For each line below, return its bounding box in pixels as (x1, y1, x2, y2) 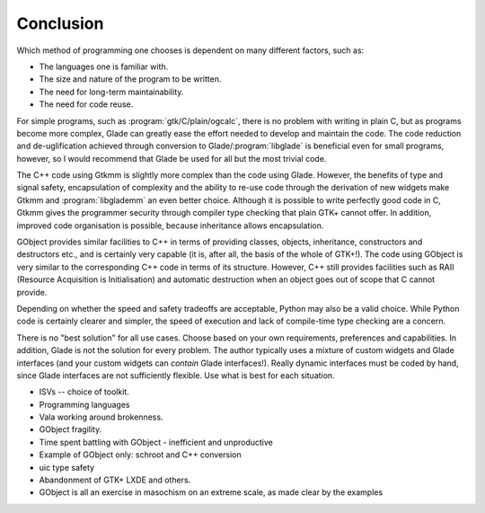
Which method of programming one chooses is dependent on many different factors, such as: (16, 45, 365, 56)
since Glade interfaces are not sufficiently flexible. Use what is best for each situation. (16, 369, 336, 381)
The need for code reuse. (39, 99, 134, 110)
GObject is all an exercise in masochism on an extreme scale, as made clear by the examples (39, 487, 384, 498)
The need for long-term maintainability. (39, 86, 184, 97)
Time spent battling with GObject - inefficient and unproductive (39, 437, 273, 447)
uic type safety (39, 462, 94, 473)
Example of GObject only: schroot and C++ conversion (39, 449, 242, 460)
